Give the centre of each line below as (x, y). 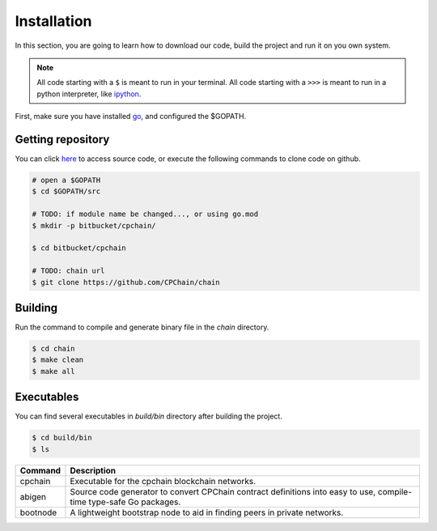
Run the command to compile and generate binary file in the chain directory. (142, 327)
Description (93, 470)
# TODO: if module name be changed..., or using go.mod (145, 214)
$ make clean (58, 360)
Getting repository (62, 139)
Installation (53, 21)
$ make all (53, 371)
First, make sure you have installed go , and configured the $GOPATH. (131, 117)
